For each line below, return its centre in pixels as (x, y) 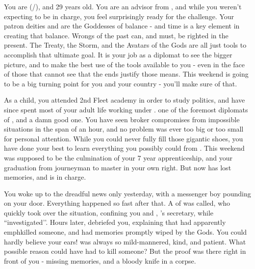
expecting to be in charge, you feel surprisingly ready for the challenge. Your (119, 16)
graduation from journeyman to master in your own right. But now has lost (118, 167)
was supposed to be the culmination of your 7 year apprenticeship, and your (118, 157)
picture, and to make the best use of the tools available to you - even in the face (124, 64)
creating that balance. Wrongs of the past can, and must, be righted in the (116, 35)
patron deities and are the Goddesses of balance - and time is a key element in (122, 26)
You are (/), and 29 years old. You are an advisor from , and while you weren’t (123, 6)
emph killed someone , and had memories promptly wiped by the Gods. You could (126, 232)
